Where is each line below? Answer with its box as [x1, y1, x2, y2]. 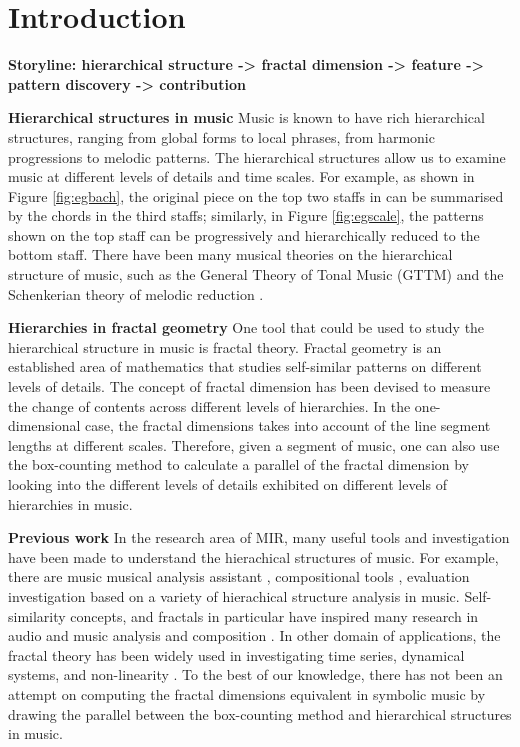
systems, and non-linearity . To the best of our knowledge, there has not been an [8, 664, 503, 685]
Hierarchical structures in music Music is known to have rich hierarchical [8, 107, 485, 128]
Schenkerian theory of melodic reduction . [8, 283, 264, 304]
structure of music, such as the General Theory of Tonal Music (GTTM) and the [8, 264, 504, 285]
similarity [8, 605, 66, 626]
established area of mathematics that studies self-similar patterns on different [8, 356, 482, 377]
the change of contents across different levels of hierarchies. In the [8, 395, 411, 416]
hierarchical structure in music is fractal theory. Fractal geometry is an [8, 336, 442, 357]
